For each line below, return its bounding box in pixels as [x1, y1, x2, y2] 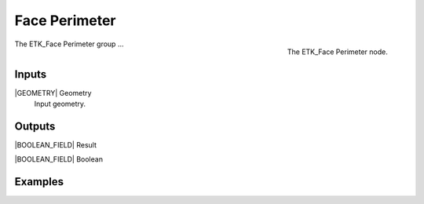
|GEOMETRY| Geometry [14, 88, 92, 97]
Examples [14, 175, 64, 188]
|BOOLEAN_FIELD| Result [14, 140, 97, 149]
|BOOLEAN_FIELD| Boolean [14, 155, 104, 164]
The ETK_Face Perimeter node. [287, 47, 388, 56]
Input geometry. [34, 99, 86, 109]
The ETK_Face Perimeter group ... [14, 39, 124, 49]
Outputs [14, 119, 56, 133]
